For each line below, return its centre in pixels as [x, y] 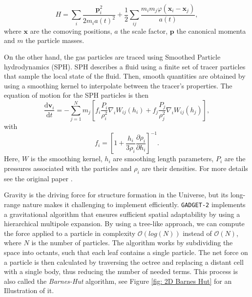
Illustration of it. [29, 290]
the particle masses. [55, 40]
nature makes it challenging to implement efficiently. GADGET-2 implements [134, 204]
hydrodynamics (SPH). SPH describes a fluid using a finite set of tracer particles [125, 66]
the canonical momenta [211, 31]
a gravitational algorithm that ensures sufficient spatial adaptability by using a [122, 214]
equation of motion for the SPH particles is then [76, 95]
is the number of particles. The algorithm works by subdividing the [132, 243]
